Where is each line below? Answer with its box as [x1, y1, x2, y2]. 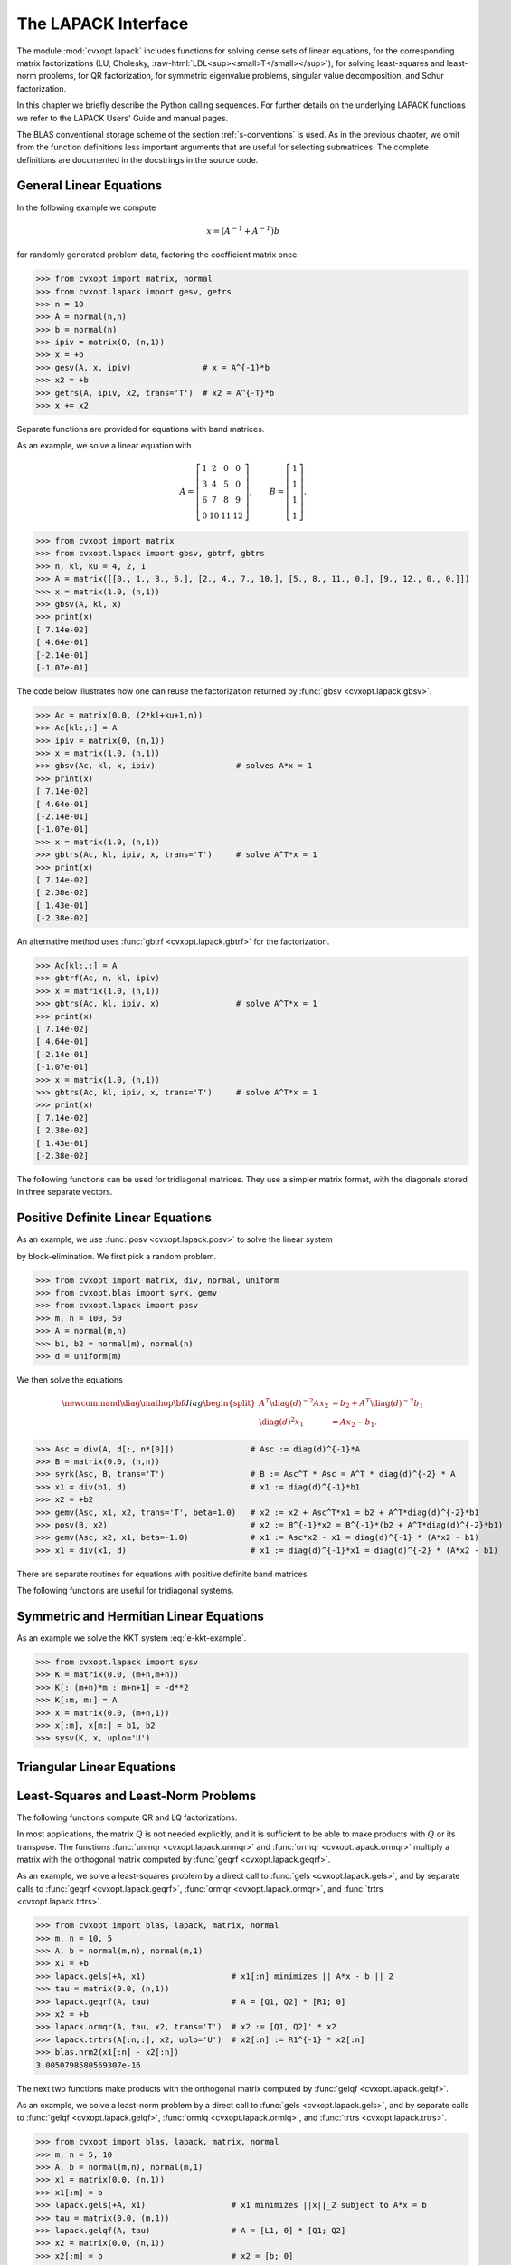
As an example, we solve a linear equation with [16, 440, 192, 451]
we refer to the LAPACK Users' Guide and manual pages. [16, 112, 229, 123]
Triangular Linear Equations [16, 1759, 176, 1775]
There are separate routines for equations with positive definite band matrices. [16, 1568, 310, 1579]
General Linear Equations [16, 178, 163, 194]
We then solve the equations [16, 1373, 124, 1385]
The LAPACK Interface [16, 14, 189, 34]
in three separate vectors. [16, 1187, 113, 1198]
